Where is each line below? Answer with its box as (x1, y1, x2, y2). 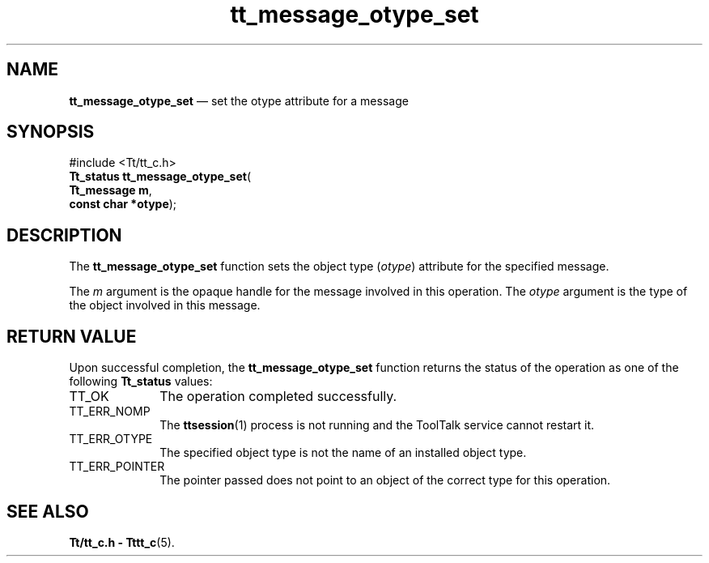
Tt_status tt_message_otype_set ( (69, 169, 251, 184)
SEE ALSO (6, 501, 89, 522)
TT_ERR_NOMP (69, 404, 151, 419)
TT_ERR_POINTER (69, 459, 165, 474)
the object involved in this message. (69, 298, 261, 313)
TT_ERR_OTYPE (69, 432, 153, 446)
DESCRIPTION (6, 224, 122, 245)
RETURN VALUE (6, 326, 137, 347)
